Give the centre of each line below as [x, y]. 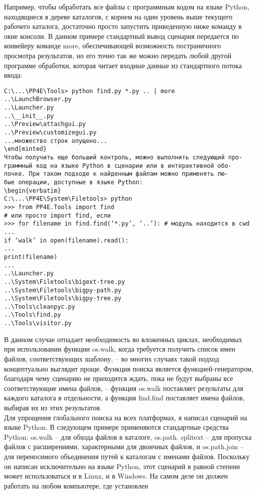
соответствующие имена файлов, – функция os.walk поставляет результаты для [124, 388]
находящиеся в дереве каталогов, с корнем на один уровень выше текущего [118, 16]
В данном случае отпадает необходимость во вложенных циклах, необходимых [123, 339]
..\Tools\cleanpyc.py [40, 307]
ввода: [13, 75]
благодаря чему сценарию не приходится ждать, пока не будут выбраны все [119, 378]
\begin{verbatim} [33, 190]
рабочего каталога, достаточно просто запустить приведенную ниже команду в [123, 26]
